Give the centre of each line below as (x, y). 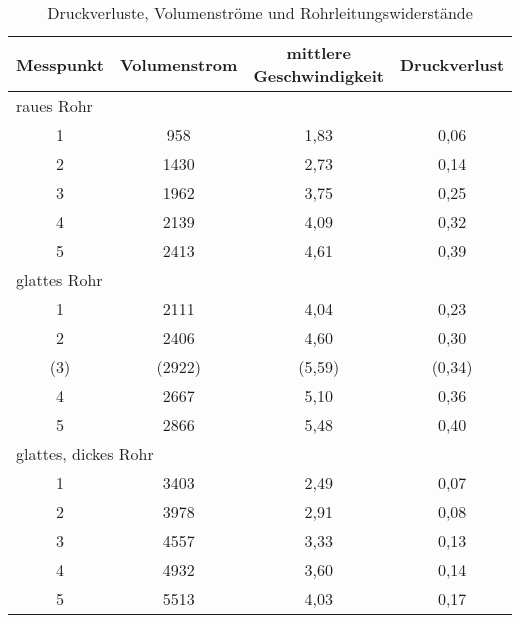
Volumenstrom (178, 64)
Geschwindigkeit (318, 75)
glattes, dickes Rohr (85, 453)
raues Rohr (54, 105)
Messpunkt (60, 64)
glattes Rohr (59, 279)
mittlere (318, 52)
